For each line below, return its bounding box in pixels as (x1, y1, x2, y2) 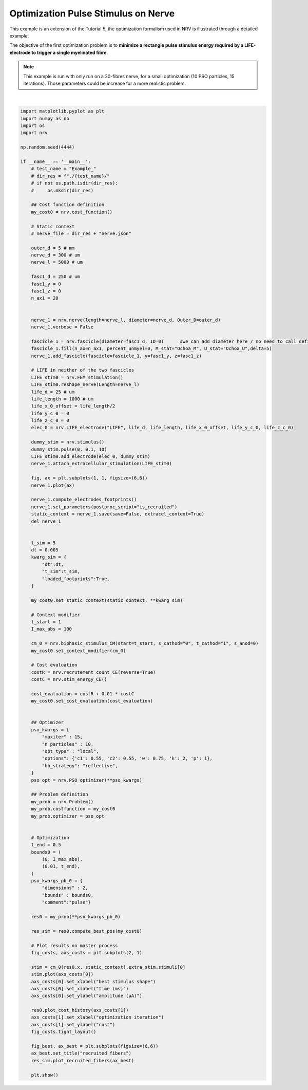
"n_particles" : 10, (42, 741, 94, 747)
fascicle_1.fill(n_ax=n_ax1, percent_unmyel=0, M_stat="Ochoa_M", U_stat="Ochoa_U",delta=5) (31, 346, 272, 352)
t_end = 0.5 (31, 842, 62, 848)
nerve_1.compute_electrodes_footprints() (31, 496, 137, 503)
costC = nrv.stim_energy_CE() (31, 676, 107, 682)
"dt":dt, (42, 561, 64, 567)
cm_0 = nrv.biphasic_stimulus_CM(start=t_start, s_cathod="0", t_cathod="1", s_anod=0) (31, 640, 259, 646)
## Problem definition (31, 791, 88, 798)
